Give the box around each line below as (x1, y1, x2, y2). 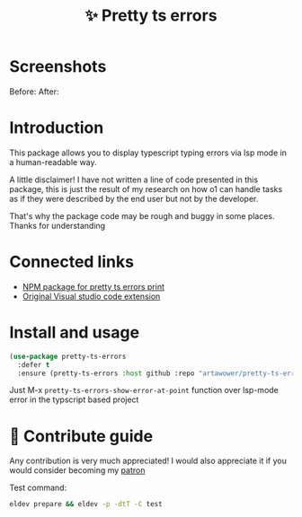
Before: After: (9, 86, 59, 97)
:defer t (17, 360, 50, 369)
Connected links (9, 252, 135, 272)
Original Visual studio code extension (22, 291, 161, 302)
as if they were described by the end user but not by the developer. (9, 193, 259, 204)
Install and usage (9, 322, 140, 342)
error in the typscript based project (9, 394, 139, 405)
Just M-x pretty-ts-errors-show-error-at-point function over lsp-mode (9, 385, 279, 396)
